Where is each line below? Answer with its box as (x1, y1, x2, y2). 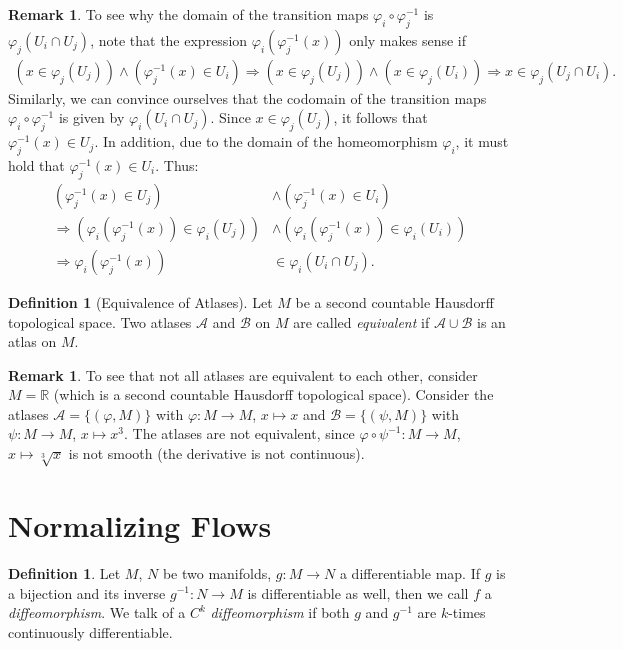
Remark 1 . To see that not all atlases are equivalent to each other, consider (8, 364, 478, 385)
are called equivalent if (293, 311, 430, 332)
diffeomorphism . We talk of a (8, 602, 186, 623)
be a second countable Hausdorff (295, 291, 495, 312)
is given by (58, 107, 125, 128)
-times (448, 602, 486, 623)
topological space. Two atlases (8, 311, 192, 332)
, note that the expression (90, 29, 248, 50)
